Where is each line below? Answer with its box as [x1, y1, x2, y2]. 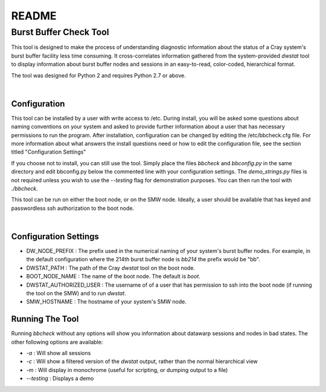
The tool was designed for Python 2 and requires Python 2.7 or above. [11, 71, 187, 79]
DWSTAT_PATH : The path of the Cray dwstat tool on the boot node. [26, 264, 196, 272]
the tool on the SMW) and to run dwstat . [26, 290, 126, 297]
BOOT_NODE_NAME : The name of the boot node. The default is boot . [26, 273, 200, 280]
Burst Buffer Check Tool [11, 27, 109, 38]
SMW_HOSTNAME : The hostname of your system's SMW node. [26, 298, 187, 305]
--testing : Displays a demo [26, 375, 94, 382]
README [11, 9, 57, 22]
